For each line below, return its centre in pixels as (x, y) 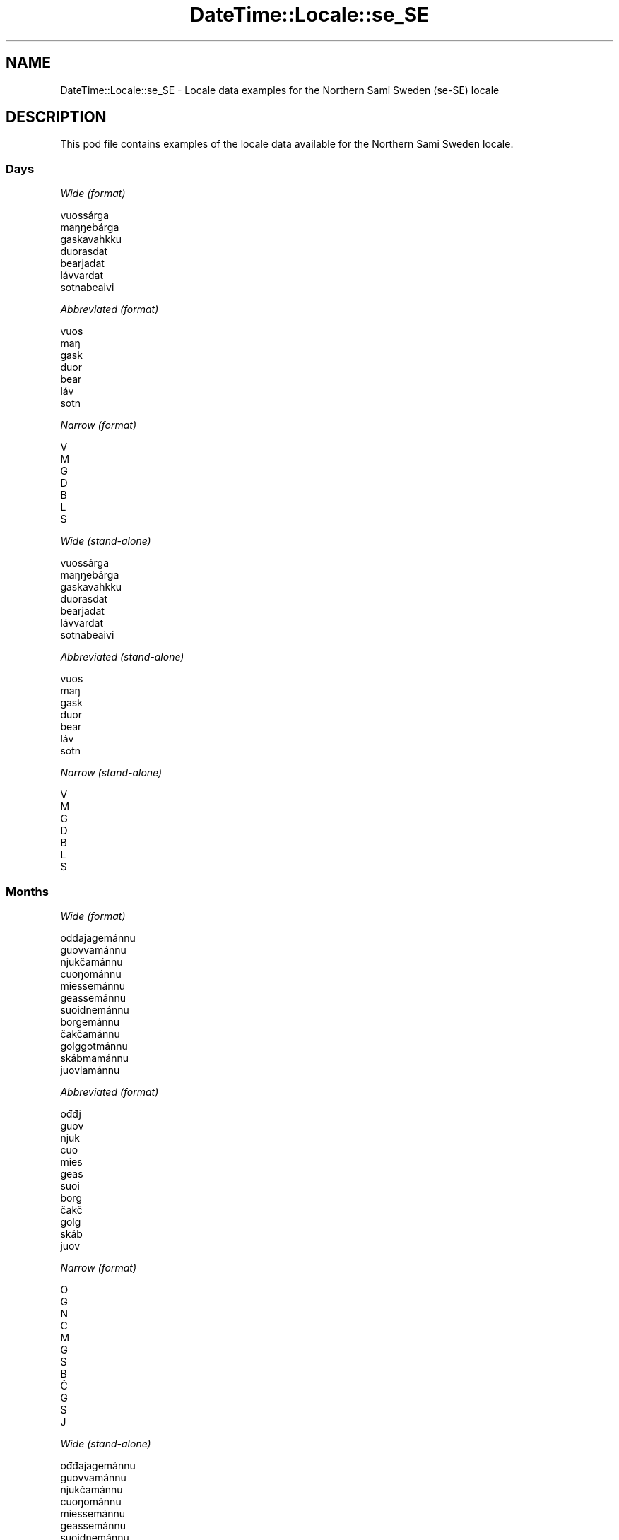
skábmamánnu (94, 1058)
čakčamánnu (90, 1033)
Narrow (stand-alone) (111, 773)
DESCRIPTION (56, 117)
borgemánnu (90, 1021)
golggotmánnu (94, 1046)
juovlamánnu (90, 1070)
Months (27, 891)
